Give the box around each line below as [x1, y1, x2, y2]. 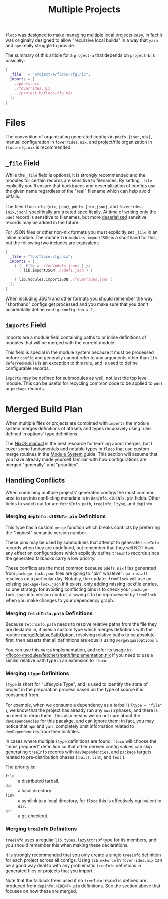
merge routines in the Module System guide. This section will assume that [5, 451, 158, 457]
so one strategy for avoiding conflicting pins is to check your [5, 586, 130, 592]
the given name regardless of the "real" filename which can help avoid [5, 188, 151, 194]
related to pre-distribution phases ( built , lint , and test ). [5, 754, 126, 760]
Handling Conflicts [5, 476, 65, 485]
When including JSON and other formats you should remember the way [5, 295, 153, 302]
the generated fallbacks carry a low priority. [5, 555, 96, 561]
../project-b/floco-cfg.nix [14, 90, 73, 96]
